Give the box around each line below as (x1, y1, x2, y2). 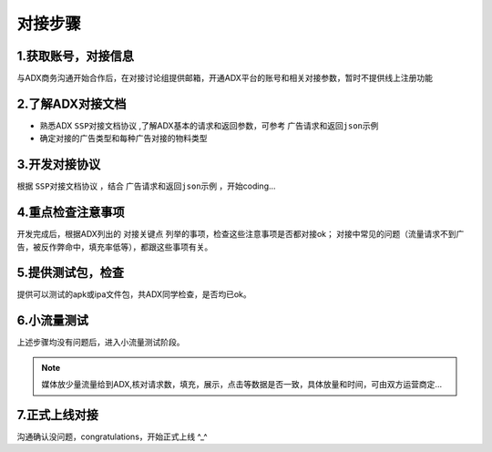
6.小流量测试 (16, 313, 89, 328)
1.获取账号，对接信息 (16, 48, 135, 64)
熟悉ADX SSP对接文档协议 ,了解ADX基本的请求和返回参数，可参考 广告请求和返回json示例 (39, 119, 379, 131)
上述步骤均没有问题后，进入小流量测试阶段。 (16, 337, 185, 348)
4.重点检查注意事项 (16, 205, 125, 221)
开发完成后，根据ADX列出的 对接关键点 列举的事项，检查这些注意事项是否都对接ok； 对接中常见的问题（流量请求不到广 (16, 229, 465, 240)
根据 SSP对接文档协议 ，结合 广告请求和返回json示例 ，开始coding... (16, 180, 277, 191)
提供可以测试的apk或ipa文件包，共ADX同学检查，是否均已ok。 (16, 289, 251, 300)
